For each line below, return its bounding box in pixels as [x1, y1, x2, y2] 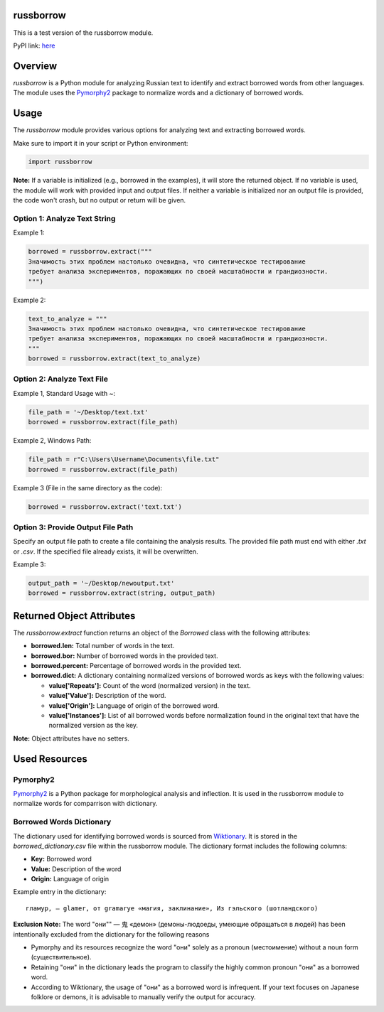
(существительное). [31, 953, 92, 962]
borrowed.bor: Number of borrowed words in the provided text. [31, 651, 218, 660]
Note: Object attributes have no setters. [13, 734, 129, 743]
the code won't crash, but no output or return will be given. [13, 196, 186, 205]
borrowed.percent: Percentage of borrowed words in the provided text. [31, 662, 242, 670]
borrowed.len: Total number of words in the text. [31, 642, 175, 650]
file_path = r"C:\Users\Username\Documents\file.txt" [28, 456, 220, 463]
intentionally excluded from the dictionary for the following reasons [13, 930, 210, 938]
